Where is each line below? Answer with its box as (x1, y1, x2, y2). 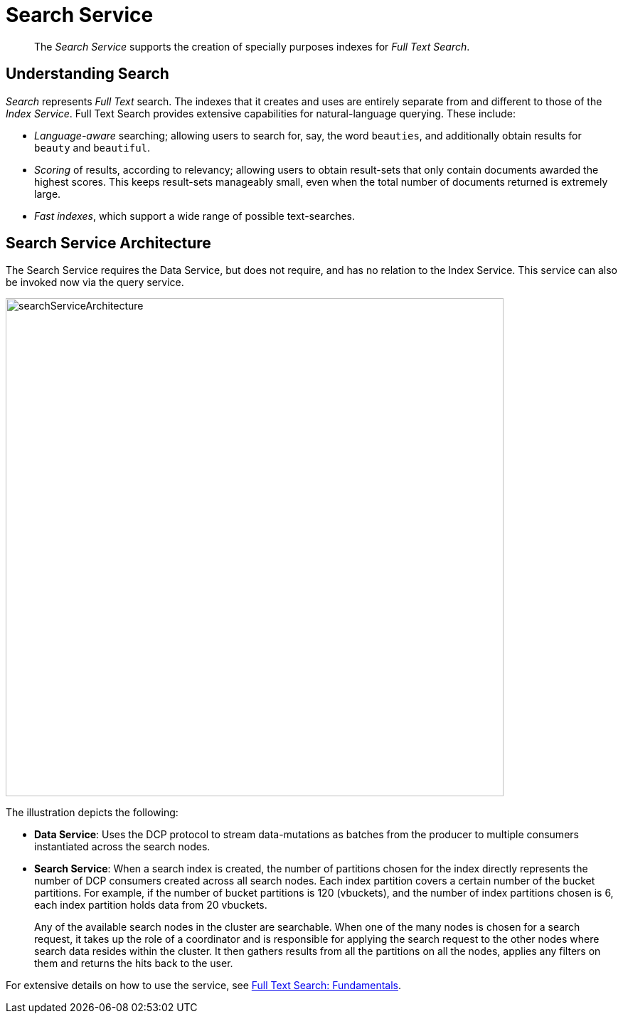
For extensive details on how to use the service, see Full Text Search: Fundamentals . (6, 979, 402, 992)
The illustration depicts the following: (6, 806, 179, 819)
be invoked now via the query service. (6, 276, 184, 289)
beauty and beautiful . (34, 141, 151, 154)
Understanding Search (6, 65, 169, 83)
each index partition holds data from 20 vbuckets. (34, 899, 267, 912)
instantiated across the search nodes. (34, 840, 211, 853)
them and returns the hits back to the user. (34, 957, 233, 970)
